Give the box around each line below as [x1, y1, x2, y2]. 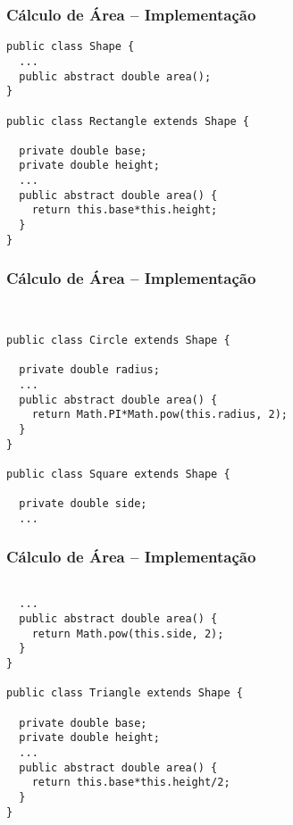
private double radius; [19, 363, 160, 377]
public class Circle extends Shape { [6, 333, 230, 346]
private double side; [19, 497, 147, 511]
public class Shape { [6, 40, 135, 54]
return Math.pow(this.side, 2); [31, 627, 224, 640]
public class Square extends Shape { [6, 467, 230, 480]
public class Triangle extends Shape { [6, 687, 243, 700]
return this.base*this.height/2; [31, 776, 230, 789]
